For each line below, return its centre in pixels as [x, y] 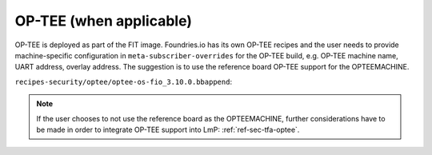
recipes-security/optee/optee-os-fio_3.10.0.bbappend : [123, 81]
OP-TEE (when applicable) [103, 21]
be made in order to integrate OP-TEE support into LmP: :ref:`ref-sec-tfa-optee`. [168, 129]
